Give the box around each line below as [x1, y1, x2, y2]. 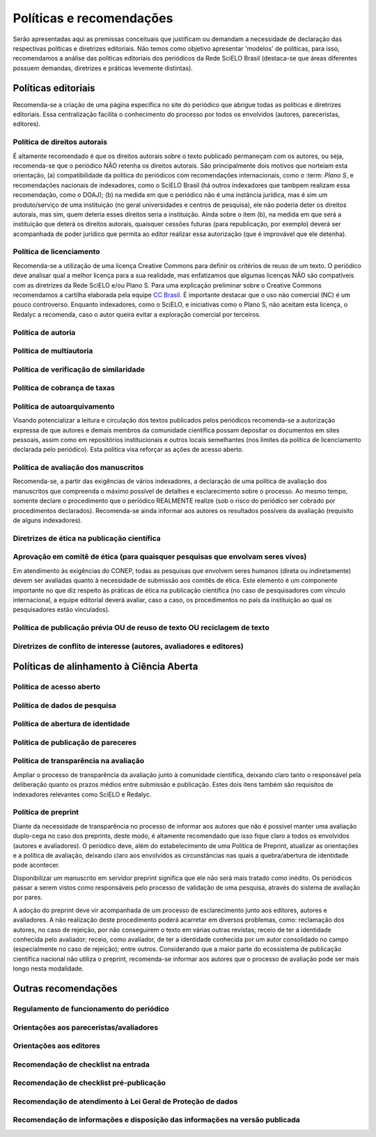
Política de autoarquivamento [13, 401, 115, 411]
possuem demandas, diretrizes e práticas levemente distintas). [13, 63, 193, 72]
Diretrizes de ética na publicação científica [13, 533, 161, 543]
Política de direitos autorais [13, 137, 108, 147]
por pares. [13, 893, 43, 902]
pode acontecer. [13, 861, 61, 870]
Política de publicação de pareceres [13, 737, 137, 747]
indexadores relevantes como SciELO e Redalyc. [13, 790, 152, 799]
